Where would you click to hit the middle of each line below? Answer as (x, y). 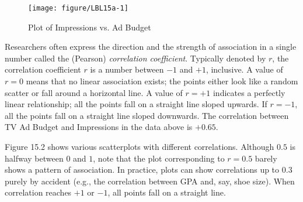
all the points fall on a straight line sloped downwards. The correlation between (147, 115)
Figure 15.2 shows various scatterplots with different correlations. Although (140, 146)
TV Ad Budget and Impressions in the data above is (99, 127)
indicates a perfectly (249, 92)
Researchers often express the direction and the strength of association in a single (151, 47)
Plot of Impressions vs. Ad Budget (90, 27)
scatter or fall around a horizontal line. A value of (94, 92)
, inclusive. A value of (244, 69)
